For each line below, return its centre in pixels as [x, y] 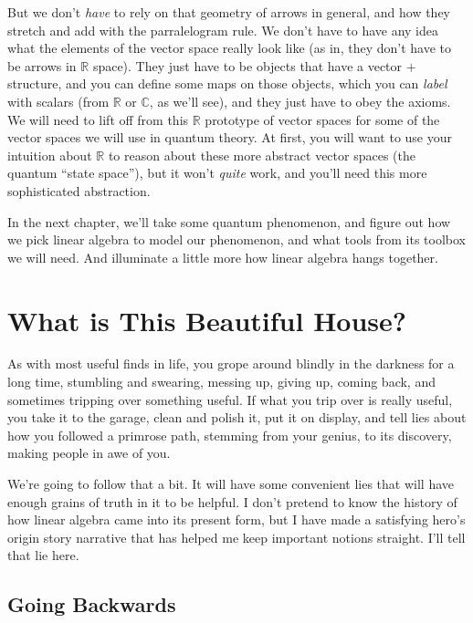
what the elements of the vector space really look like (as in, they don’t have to [229, 48]
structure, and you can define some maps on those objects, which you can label [227, 83]
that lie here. [43, 555]
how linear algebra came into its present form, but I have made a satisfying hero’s [236, 519]
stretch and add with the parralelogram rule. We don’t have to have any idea [223, 30]
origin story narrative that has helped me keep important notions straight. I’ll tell [236, 537]
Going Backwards [92, 604]
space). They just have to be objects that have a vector [247, 65]
